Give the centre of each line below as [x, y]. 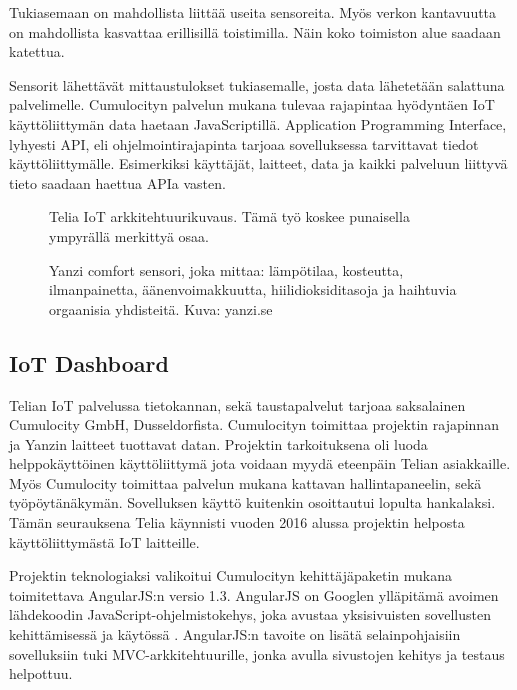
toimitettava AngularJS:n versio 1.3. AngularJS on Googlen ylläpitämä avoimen [254, 594]
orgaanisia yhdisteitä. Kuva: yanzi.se [161, 308]
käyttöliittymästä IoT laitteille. [104, 541]
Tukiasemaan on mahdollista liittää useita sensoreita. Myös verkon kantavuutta [253, 12]
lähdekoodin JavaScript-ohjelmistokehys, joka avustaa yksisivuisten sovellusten [250, 614]
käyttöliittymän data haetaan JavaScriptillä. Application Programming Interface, [258, 123]
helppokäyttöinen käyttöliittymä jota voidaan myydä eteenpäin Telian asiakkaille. [260, 463]
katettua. [37, 51]
